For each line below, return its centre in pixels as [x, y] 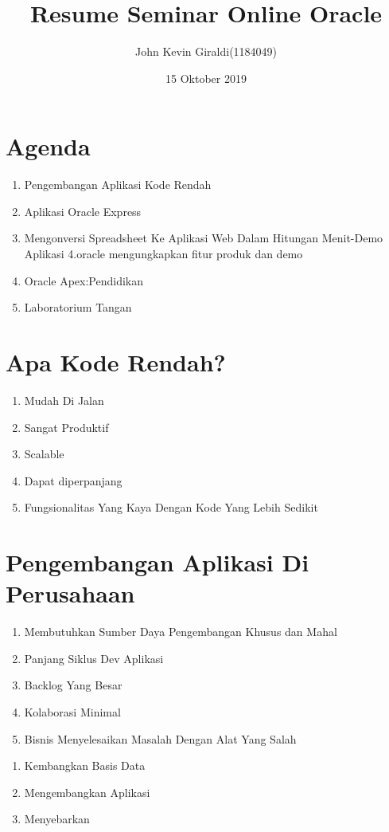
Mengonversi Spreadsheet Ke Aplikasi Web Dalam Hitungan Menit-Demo [204, 238]
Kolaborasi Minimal [72, 712]
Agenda [48, 146]
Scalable [44, 454]
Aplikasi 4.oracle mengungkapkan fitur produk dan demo [163, 254]
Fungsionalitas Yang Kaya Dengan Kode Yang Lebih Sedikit [171, 507]
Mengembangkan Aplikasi [87, 792]
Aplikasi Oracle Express [83, 211]
